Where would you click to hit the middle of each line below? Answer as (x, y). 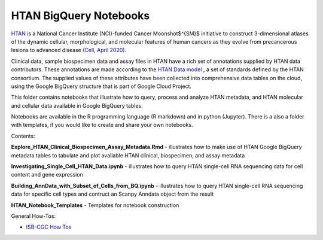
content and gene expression (47, 175)
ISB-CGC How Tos (49, 227)
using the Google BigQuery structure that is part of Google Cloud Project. (101, 86)
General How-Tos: (33, 216)
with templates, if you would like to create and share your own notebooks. (102, 125)
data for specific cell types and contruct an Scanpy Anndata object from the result (112, 194)
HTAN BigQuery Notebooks (80, 16)
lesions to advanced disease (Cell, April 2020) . (69, 50)
